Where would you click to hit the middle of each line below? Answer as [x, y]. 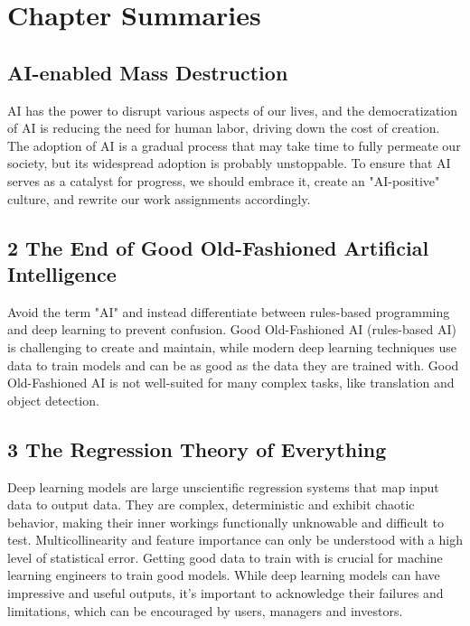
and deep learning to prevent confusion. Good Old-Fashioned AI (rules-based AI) [232, 329]
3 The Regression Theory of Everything [197, 448]
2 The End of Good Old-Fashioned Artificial [218, 247]
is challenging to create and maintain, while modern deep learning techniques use [232, 346]
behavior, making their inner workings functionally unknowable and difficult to [226, 522]
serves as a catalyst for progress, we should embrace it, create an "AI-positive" [224, 180]
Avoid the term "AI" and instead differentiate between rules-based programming [229, 311]
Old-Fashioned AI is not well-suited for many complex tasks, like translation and [231, 383]
